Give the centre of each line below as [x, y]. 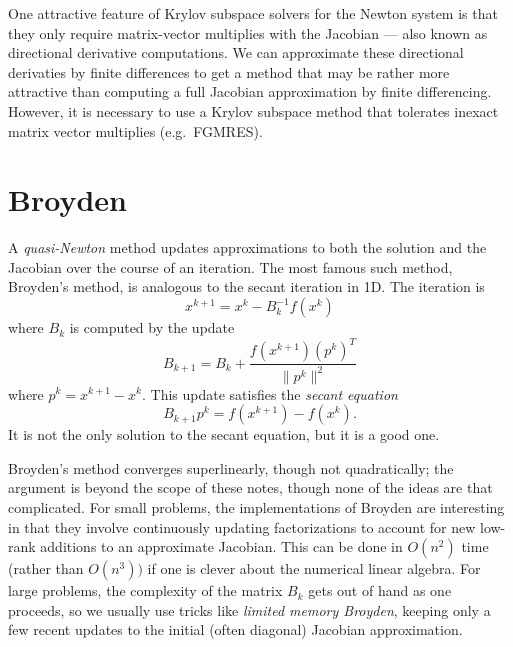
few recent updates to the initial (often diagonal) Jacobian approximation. [235, 629]
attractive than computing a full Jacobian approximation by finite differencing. [250, 91]
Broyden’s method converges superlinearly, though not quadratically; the [231, 467]
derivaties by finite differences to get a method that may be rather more [229, 71]
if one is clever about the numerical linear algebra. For [314, 568]
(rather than [46, 568]
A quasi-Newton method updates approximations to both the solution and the [247, 247]
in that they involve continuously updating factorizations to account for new [242, 526]
